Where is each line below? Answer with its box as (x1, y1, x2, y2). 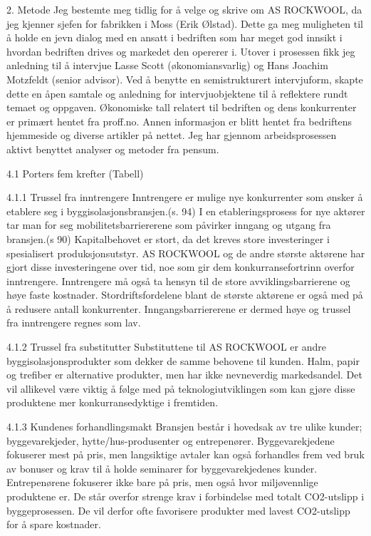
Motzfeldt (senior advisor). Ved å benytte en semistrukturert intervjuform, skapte (6, 71, 363, 86)
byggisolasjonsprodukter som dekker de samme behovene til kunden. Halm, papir (6, 353, 360, 368)
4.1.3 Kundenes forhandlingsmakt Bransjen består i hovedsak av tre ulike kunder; (6, 419, 362, 434)
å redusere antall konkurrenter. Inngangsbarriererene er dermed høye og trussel (6, 301, 351, 316)
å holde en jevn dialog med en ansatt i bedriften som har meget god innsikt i (6, 30, 343, 45)
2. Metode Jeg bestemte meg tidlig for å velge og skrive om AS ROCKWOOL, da (6, 2, 362, 16)
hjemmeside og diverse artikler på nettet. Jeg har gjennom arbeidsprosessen (6, 128, 337, 143)
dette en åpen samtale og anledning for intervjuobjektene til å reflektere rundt (6, 86, 348, 100)
